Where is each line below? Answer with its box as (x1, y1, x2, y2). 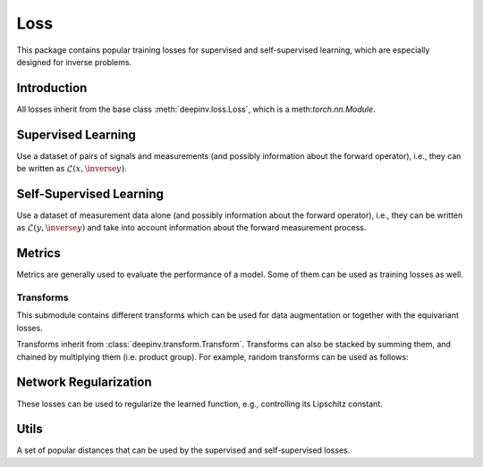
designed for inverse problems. (16, 56, 132, 67)
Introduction (16, 80, 88, 96)
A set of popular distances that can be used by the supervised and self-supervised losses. (16, 445, 351, 455)
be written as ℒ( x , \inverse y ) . (16, 163, 127, 174)
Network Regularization (16, 375, 152, 390)
